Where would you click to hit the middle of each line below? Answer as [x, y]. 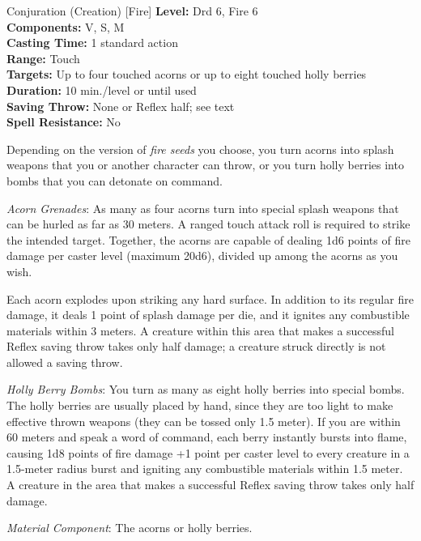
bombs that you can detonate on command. [115, 180]
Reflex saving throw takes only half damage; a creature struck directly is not [196, 346]
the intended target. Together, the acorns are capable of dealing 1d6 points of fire [208, 239]
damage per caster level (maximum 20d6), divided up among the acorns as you [202, 256]
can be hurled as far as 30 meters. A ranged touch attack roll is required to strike [208, 224]
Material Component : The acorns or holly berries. [130, 528]
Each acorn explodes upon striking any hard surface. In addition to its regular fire [210, 298]
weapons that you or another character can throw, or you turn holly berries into [205, 165]
